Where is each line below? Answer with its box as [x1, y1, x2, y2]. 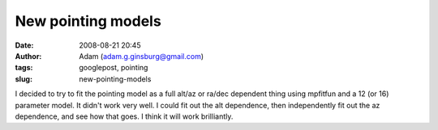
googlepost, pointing [79, 63, 148, 73]
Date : [15, 40, 34, 50]
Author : [15, 51, 42, 61]
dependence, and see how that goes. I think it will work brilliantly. [15, 111, 234, 121]
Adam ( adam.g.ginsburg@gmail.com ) [79, 51, 204, 61]
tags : [15, 63, 33, 73]
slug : [15, 73, 32, 84]
